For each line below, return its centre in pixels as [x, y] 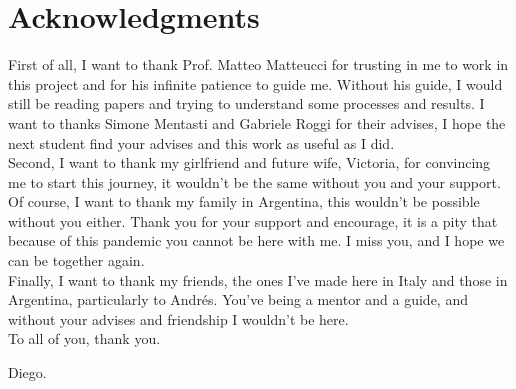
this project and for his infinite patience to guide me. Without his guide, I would [255, 83]
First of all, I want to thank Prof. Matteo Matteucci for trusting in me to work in [258, 64]
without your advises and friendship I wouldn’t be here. [178, 318]
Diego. [27, 372]
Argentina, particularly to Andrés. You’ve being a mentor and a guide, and [238, 299]
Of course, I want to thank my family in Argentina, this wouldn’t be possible [244, 201]
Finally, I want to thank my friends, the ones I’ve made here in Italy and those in [258, 279]
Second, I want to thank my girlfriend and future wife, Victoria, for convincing [249, 162]
